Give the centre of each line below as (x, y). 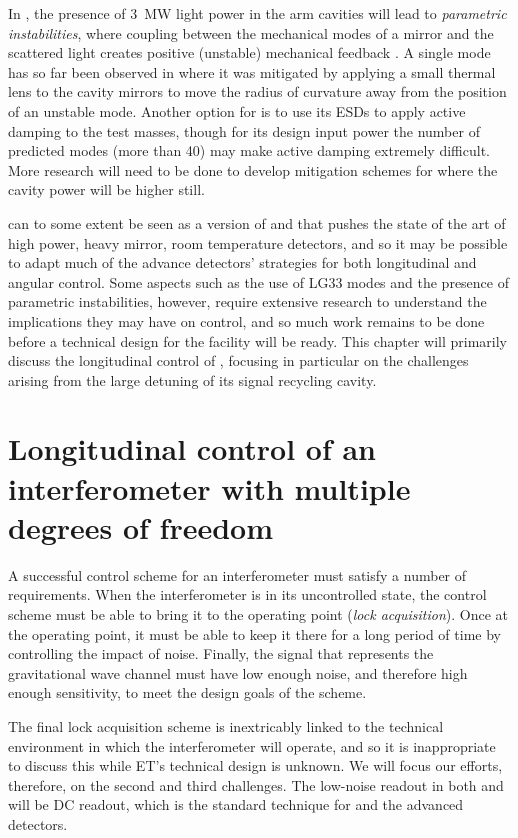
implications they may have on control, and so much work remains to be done (246, 320)
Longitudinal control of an (192, 448)
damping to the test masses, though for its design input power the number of (244, 130)
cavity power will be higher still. (106, 189)
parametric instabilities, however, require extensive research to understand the (247, 301)
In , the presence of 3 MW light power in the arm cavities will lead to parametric (257, 13)
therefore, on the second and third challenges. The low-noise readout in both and (256, 784)
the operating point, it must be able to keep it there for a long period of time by (254, 633)
